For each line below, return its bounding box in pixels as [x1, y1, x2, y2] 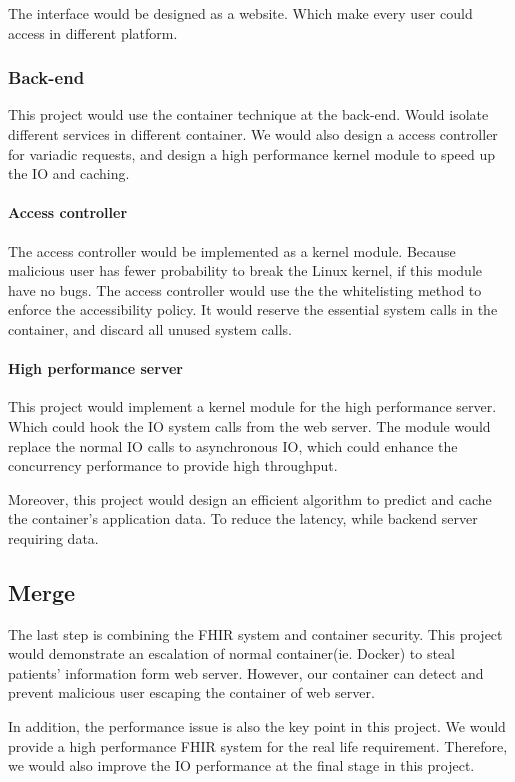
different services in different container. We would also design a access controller [8, 124, 498, 144]
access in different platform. [8, 22, 178, 43]
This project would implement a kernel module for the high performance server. [8, 396, 497, 417]
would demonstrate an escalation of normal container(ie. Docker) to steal [8, 643, 456, 664]
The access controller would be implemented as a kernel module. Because [8, 240, 456, 261]
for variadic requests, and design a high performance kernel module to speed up [8, 143, 496, 164]
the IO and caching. [8, 163, 130, 184]
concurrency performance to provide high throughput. [8, 455, 338, 476]
